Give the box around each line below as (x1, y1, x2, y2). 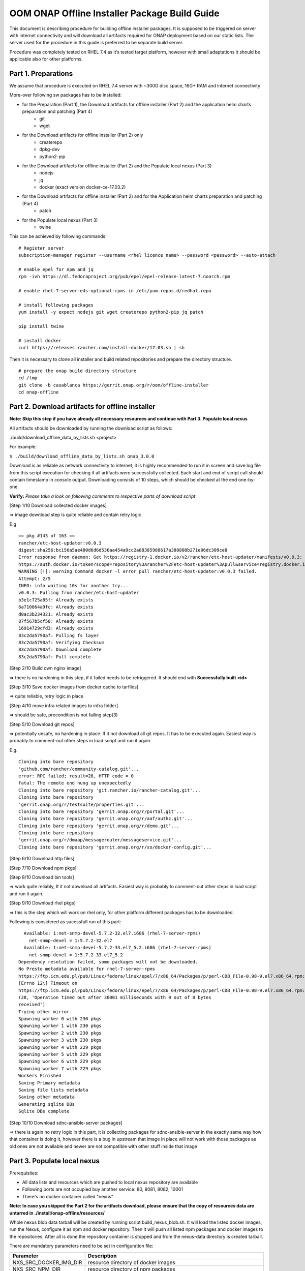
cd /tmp (18, 375, 38, 381)
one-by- (238, 476, 256, 482)
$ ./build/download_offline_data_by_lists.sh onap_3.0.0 (9, 453, 155, 459)
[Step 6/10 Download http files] (9, 856, 75, 862)
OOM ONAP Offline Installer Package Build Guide (9, 8, 220, 19)
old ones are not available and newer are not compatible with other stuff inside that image (9, 1143, 198, 1149)
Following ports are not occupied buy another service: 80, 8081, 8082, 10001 (22, 1186, 183, 1192)
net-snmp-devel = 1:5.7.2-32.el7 (28, 937, 113, 943)
